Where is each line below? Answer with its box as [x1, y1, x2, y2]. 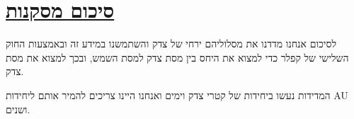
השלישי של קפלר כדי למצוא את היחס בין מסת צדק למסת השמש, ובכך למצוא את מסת [6, 50, 349, 64]
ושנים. [6, 101, 30, 116]
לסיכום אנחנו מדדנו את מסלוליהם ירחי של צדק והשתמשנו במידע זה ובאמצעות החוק [6, 36, 337, 51]
